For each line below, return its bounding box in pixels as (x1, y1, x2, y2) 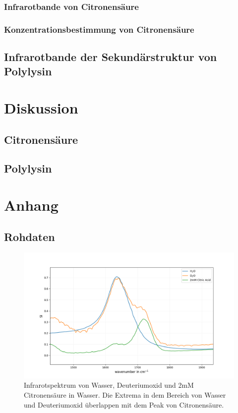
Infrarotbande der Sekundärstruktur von (4, 49, 217, 64)
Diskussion (4, 98, 78, 118)
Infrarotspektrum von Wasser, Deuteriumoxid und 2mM (24, 380, 194, 390)
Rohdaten (4, 229, 55, 244)
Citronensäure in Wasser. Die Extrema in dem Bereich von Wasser (24, 389, 226, 400)
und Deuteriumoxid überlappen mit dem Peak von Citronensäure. (24, 399, 224, 410)
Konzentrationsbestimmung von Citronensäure (4, 23, 194, 35)
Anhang (4, 194, 59, 215)
